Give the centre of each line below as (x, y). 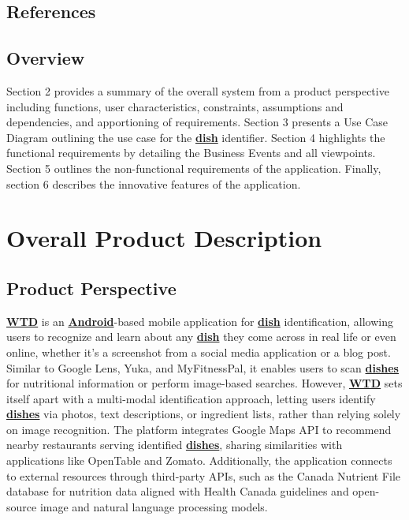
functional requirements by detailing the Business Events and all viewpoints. (191, 153)
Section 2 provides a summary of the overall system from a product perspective (198, 90)
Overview (46, 58)
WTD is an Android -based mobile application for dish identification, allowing (200, 321)
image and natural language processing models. (154, 506)
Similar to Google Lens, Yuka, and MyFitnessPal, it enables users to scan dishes (203, 367)
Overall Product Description (164, 238)
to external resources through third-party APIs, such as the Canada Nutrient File (204, 475)
